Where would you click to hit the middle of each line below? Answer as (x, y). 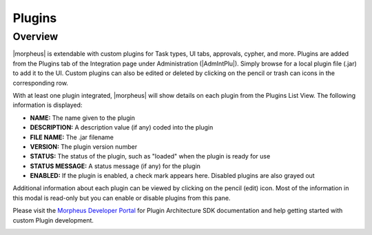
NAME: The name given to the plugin (83, 118)
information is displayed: (48, 105)
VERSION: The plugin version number (84, 146)
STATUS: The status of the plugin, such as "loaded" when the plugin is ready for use (150, 156)
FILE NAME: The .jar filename (72, 137)
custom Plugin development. (53, 220)
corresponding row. (41, 83)
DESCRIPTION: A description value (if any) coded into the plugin (122, 127)
